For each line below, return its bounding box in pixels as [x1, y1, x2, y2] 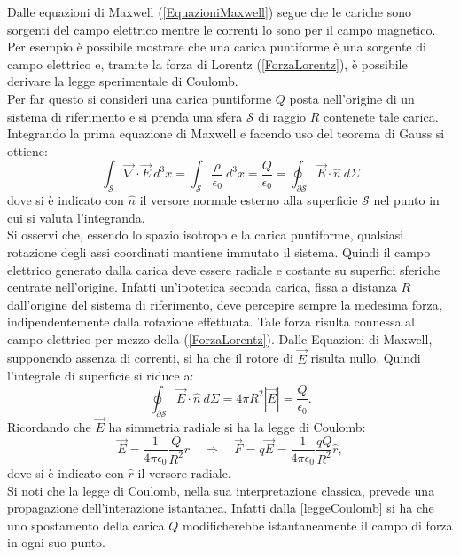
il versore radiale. [137, 464, 231, 482]
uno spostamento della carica [7, 515, 165, 534]
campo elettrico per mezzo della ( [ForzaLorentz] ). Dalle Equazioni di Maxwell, [7, 329, 433, 348]
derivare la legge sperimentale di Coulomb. [7, 72, 238, 90]
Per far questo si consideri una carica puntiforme [7, 89, 272, 107]
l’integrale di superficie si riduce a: [7, 366, 194, 385]
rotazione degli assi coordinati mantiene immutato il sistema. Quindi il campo [7, 242, 431, 261]
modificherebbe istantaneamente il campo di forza [182, 515, 453, 534]
